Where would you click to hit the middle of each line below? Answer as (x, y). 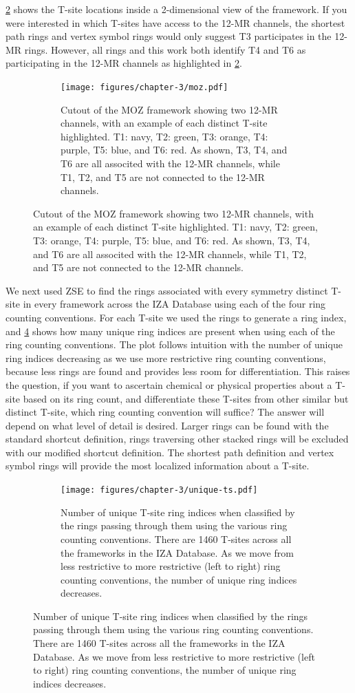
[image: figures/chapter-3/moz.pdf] (144, 87)
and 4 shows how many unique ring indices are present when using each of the (170, 331)
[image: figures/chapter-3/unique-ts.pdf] (159, 490)
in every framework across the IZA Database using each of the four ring (174, 304)
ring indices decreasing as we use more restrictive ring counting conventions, (166, 358)
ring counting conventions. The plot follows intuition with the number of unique (174, 344)
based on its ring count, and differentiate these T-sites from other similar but (186, 398)
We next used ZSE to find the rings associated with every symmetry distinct (167, 290)
